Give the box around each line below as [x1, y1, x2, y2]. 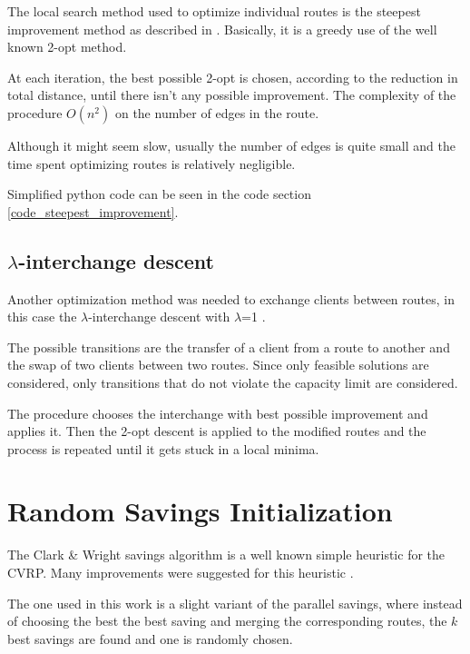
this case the [7, 307, 77, 326]
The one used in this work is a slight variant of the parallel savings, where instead [7, 593, 463, 612]
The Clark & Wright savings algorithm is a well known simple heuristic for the [7, 545, 446, 564]
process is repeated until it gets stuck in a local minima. [7, 439, 319, 458]
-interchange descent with [88, 307, 230, 326]
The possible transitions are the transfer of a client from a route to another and [7, 337, 450, 356]
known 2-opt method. [7, 37, 127, 56]
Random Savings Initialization [7, 492, 393, 530]
